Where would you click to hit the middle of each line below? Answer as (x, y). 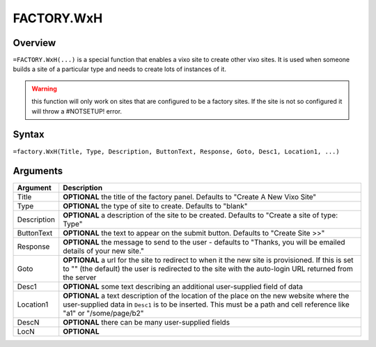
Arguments (38, 171)
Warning (44, 88)
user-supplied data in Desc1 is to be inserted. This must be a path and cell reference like (206, 304)
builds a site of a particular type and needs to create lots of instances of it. (119, 69)
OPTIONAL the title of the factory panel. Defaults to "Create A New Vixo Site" (190, 197)
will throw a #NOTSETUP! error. (77, 111)
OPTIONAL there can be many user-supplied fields (146, 323)
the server (80, 277)
